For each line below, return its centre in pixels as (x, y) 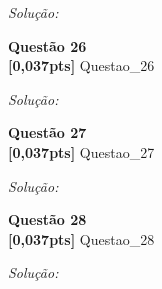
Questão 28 (47, 219)
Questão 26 (47, 45)
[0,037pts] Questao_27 (81, 151)
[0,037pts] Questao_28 (81, 238)
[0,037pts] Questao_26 (81, 65)
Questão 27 (47, 132)
